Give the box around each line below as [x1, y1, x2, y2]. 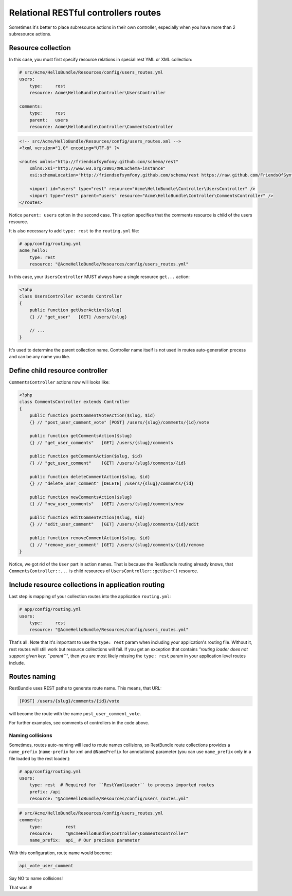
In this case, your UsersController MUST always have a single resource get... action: [9, 274, 190, 280]
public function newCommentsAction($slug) [29, 494, 132, 500]
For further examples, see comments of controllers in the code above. [9, 720, 149, 725]
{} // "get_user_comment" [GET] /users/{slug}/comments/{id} [29, 460, 186, 466]
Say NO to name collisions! [9, 876, 63, 881]
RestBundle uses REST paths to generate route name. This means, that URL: [9, 685, 162, 691]
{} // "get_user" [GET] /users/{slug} [29, 314, 128, 319]
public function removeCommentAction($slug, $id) [29, 535, 150, 541]
